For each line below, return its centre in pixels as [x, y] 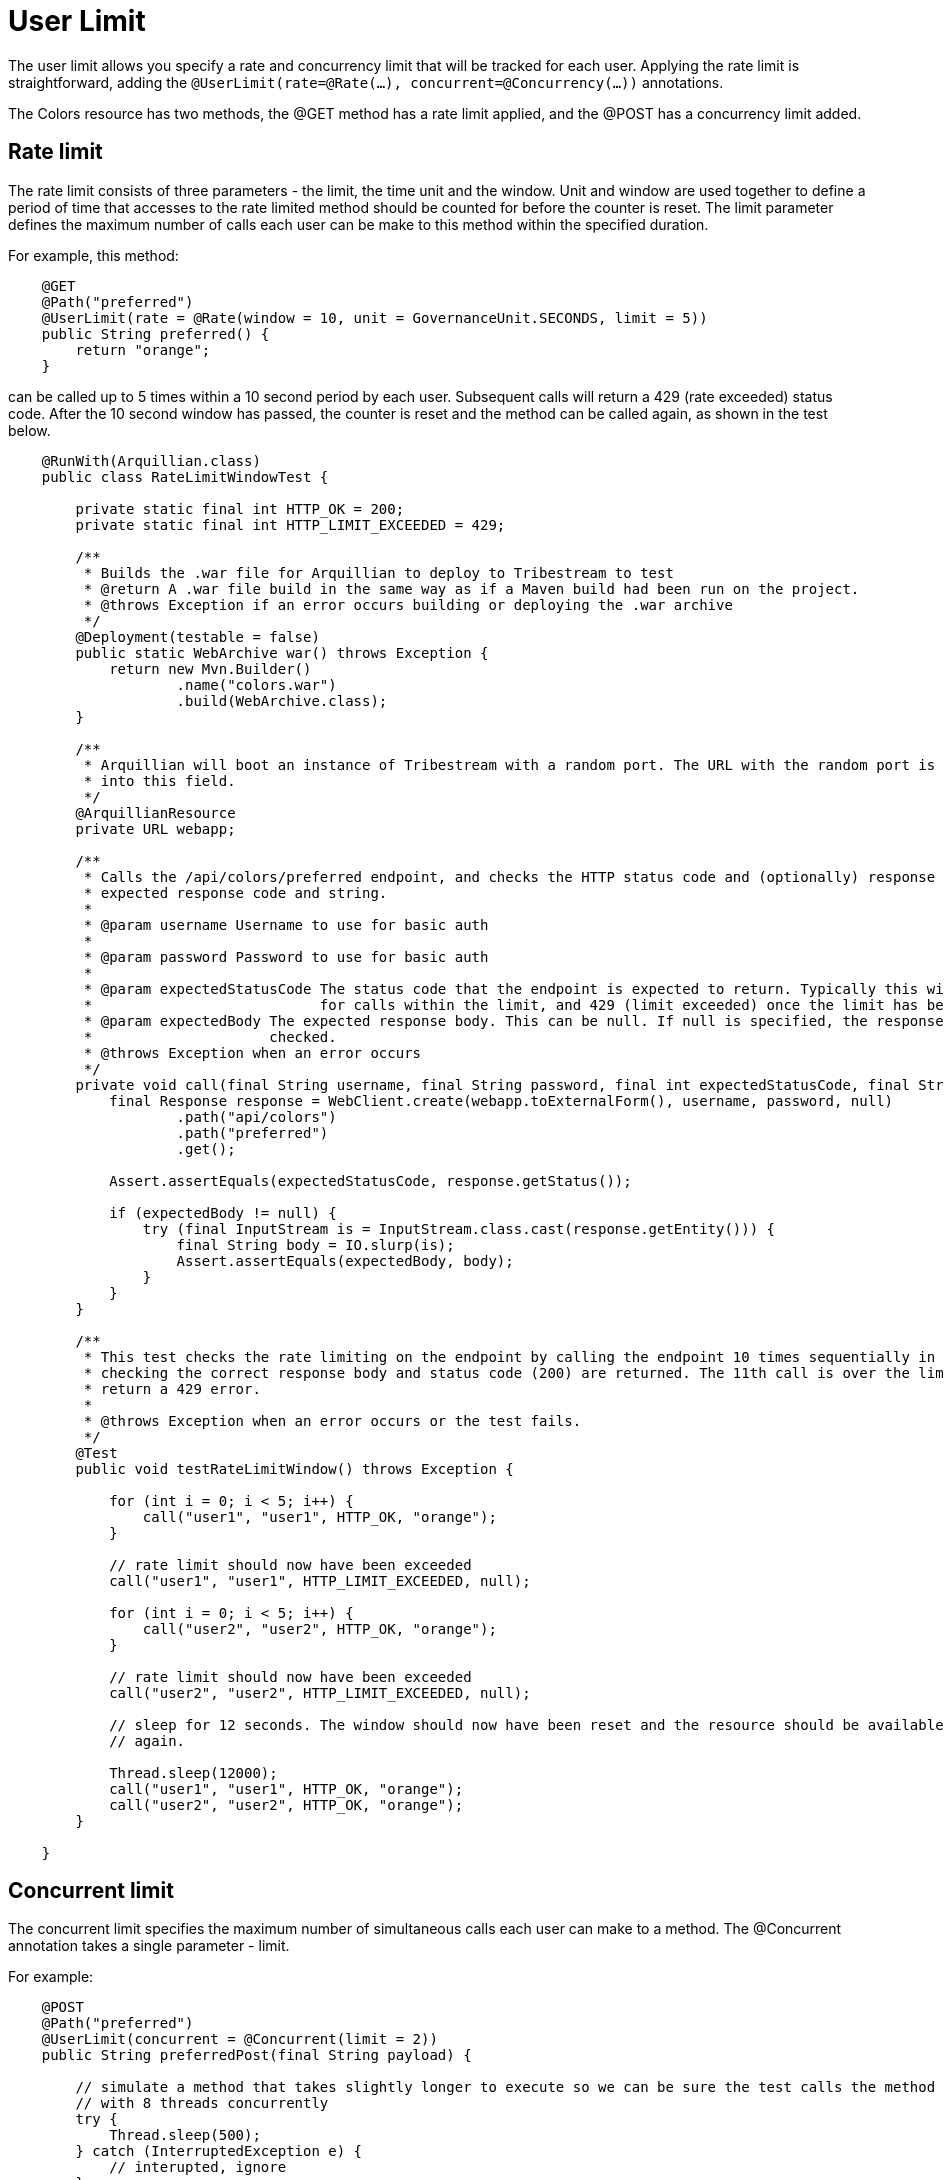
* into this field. [159, 780]
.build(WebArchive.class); [282, 700]
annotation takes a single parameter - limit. [149, 1946]
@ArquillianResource [155, 812]
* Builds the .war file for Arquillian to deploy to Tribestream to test [378, 572]
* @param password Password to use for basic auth [286, 956]
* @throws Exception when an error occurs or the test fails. [332, 1420]
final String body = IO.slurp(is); [315, 1244]
